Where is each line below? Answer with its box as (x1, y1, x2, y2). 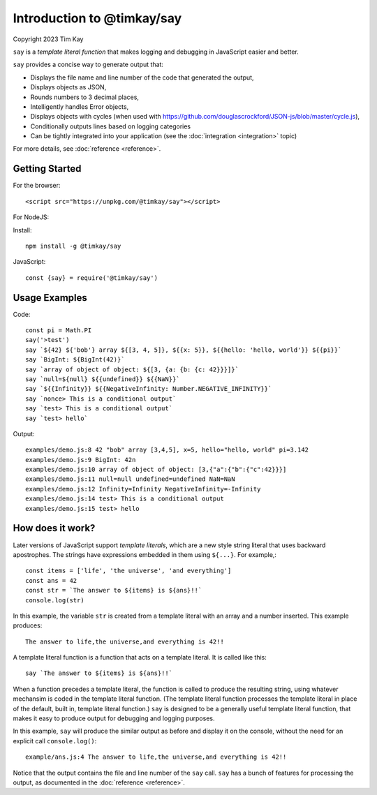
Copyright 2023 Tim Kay (13, 35, 84, 43)
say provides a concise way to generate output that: (13, 60, 164, 69)
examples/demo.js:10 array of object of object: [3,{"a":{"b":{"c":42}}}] (25, 466, 287, 474)
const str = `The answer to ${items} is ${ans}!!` (25, 586, 202, 595)
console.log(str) (25, 596, 84, 604)
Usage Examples (13, 292, 87, 304)
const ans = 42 (25, 577, 77, 584)
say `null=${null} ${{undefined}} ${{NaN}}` (25, 375, 181, 383)
